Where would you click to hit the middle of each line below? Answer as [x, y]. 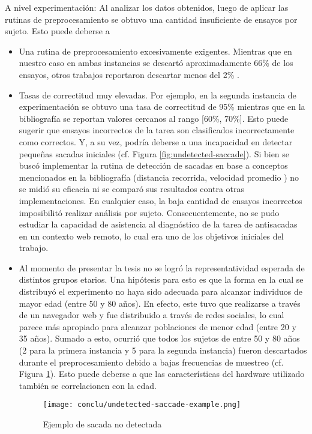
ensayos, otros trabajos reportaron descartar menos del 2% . [129, 74]
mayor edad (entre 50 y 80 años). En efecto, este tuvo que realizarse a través [160, 303]
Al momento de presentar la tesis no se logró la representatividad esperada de [162, 267]
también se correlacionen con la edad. [88, 385]
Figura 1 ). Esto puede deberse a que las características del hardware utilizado [162, 374]
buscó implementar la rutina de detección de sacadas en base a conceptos [153, 165]
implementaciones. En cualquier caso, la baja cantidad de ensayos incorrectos [160, 200]
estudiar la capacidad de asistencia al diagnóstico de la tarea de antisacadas [158, 224]
